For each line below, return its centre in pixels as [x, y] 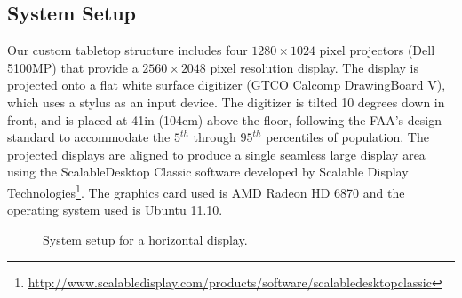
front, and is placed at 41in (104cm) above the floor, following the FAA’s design [224, 119]
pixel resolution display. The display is [315, 67]
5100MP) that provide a [73, 67]
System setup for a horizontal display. [145, 239]
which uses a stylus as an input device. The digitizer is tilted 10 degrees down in [226, 102]
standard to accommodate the [89, 137]
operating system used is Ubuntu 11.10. [115, 210]
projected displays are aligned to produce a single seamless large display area [216, 154]
